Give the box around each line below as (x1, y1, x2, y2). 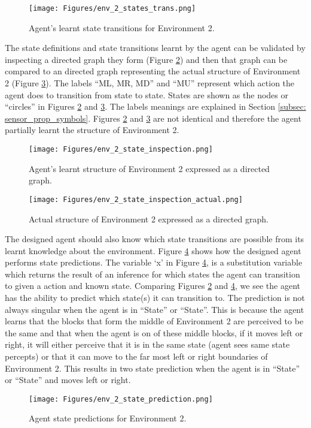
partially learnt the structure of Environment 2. (5, 123, 179, 136)
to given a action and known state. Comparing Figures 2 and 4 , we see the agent (5, 279, 300, 292)
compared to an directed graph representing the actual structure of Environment (5, 65, 301, 77)
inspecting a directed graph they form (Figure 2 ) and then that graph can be (5, 53, 288, 65)
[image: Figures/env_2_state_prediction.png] (29, 394, 213, 403)
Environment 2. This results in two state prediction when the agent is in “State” (5, 361, 300, 374)
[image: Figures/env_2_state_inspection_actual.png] (29, 195, 243, 204)
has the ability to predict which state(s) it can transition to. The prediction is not (5, 291, 305, 304)
